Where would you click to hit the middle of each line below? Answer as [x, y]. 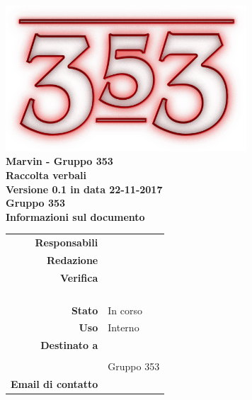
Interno [124, 327]
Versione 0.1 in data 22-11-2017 [84, 189]
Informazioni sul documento [75, 216]
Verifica [79, 277]
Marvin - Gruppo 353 [59, 161]
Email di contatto [55, 384]
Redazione [73, 259]
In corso [125, 310]
